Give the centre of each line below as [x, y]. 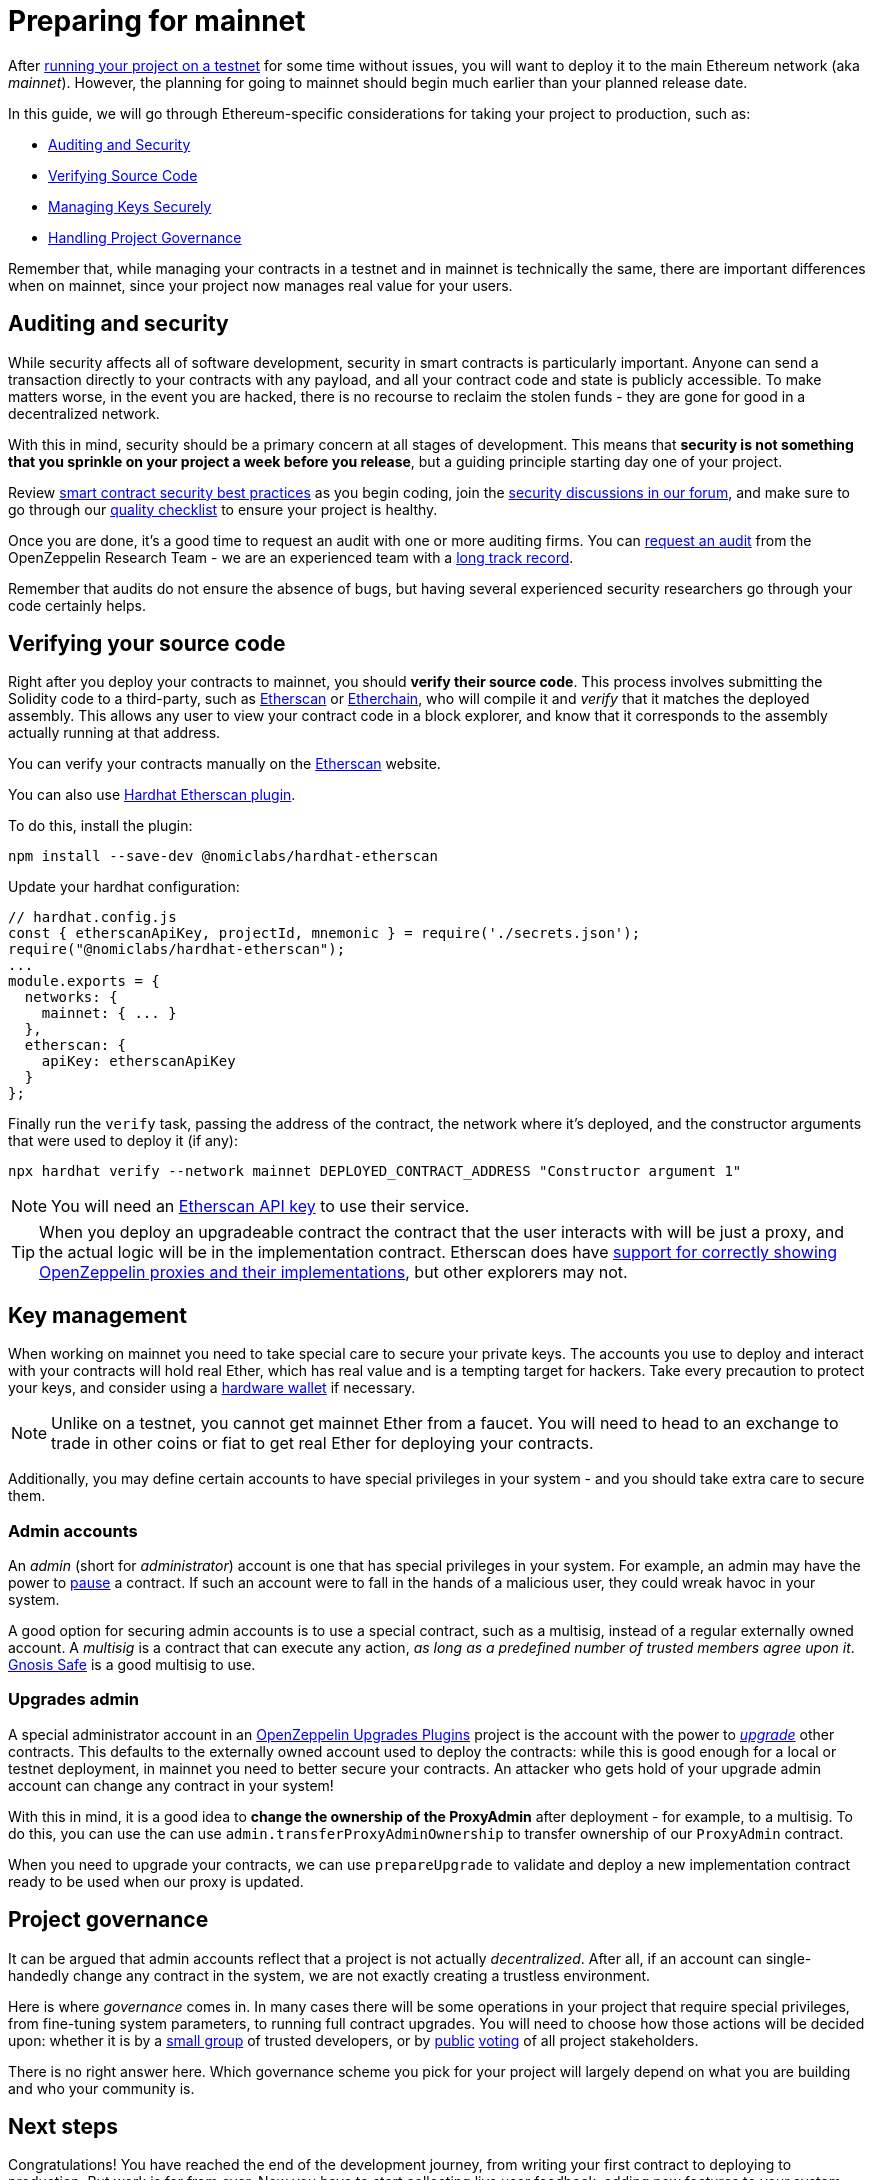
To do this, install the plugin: [100, 826]
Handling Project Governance [145, 237]
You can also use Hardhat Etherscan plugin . [152, 795]
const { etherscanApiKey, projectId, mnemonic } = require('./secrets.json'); [324, 933]
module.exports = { [84, 981]
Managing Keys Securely [130, 206]
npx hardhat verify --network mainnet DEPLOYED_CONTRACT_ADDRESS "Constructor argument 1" [375, 1171]
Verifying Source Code [123, 175]
